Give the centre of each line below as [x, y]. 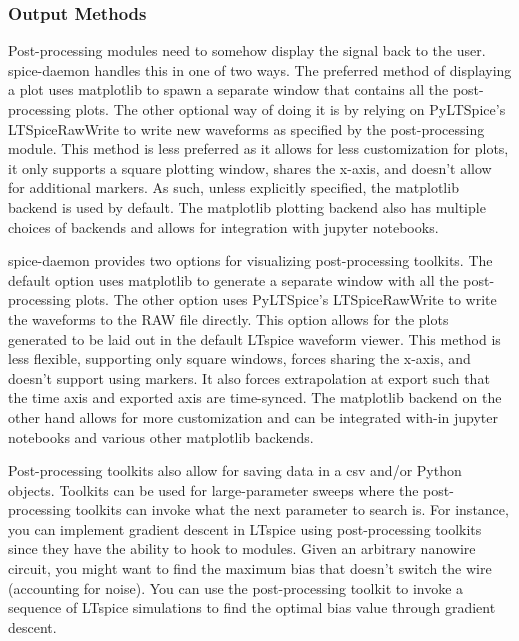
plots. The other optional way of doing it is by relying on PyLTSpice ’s [290, 109]
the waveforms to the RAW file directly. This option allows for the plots [228, 318]
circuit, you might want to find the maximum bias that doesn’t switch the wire [250, 568]
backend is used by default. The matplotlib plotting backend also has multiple [247, 206]
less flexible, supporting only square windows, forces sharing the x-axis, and [239, 358]
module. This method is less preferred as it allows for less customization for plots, [258, 148]
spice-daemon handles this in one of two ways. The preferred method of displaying [260, 69]
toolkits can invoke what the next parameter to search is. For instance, [292, 509]
